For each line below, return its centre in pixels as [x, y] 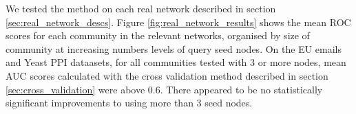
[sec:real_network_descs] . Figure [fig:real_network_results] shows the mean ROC [178, 22]
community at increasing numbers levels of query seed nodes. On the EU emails [174, 48]
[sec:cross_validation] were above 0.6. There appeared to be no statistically [164, 89]
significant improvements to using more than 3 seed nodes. [129, 103]
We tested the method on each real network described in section [141, 8]
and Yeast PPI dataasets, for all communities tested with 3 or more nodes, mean [176, 62]
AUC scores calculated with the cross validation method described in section [167, 75]
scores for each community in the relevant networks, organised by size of [158, 35]
